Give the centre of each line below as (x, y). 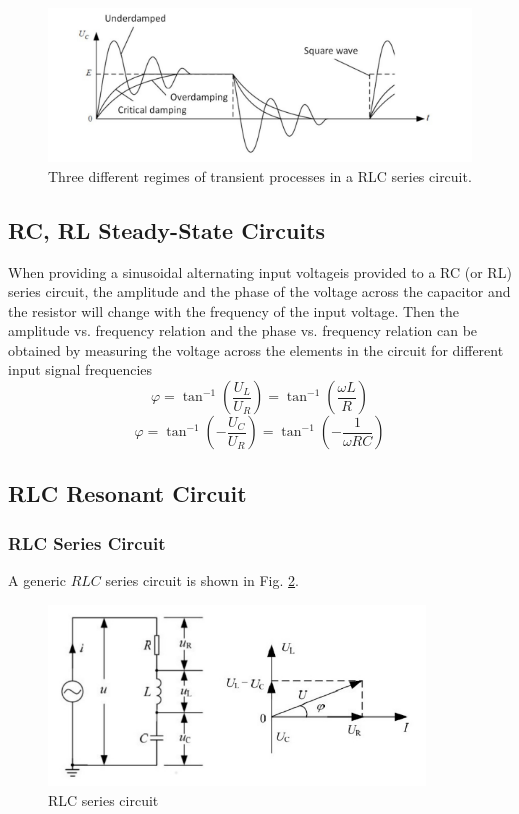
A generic (37, 580)
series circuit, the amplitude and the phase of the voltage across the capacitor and (259, 291)
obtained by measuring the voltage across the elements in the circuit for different (256, 349)
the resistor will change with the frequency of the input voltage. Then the (233, 310)
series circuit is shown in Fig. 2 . (202, 580)
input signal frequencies (80, 369)
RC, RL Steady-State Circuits (167, 229)
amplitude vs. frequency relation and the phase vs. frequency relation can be (243, 330)
